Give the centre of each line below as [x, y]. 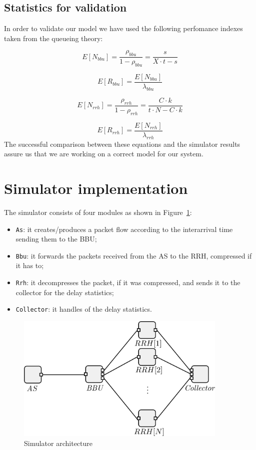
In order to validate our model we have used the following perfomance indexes [123, 28]
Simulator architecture [58, 443]
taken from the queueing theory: [53, 38]
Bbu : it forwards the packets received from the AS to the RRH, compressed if [134, 255]
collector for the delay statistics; [65, 292]
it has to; [30, 265]
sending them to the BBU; [56, 239]
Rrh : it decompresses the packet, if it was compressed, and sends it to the [128, 282]
